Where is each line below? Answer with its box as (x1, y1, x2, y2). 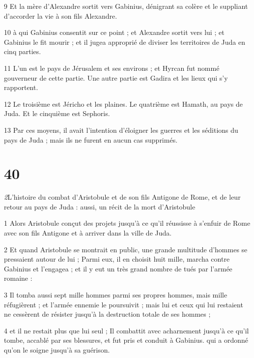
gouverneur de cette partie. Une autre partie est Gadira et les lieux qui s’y (4, 72, 228, 83)
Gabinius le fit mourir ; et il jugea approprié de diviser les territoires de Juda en (4, 36, 245, 47)
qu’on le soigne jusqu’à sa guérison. (4, 344, 110, 355)
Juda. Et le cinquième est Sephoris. (4, 108, 110, 119)
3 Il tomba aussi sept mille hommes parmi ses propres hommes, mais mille (4, 290, 227, 299)
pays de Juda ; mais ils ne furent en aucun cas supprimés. (4, 134, 178, 145)
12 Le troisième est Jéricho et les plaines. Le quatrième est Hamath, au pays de (4, 98, 243, 109)
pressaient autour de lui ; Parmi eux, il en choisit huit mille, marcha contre (4, 254, 230, 264)
